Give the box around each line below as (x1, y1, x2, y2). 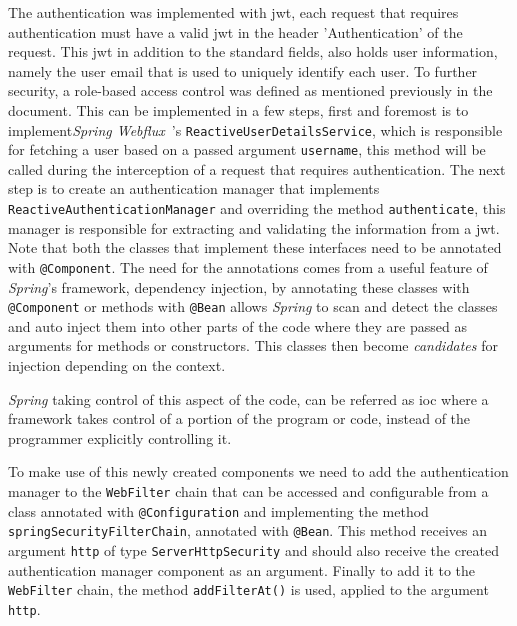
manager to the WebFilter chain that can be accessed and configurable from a (8, 480, 489, 501)
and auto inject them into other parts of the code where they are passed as (8, 315, 467, 336)
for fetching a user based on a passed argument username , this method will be (8, 139, 486, 160)
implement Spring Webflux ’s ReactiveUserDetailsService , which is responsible (8, 119, 503, 140)
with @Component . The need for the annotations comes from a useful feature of (8, 256, 488, 277)
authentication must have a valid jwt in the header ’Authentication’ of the (8, 21, 463, 42)
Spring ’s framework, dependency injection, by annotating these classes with (8, 276, 470, 297)
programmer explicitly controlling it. (8, 427, 232, 448)
